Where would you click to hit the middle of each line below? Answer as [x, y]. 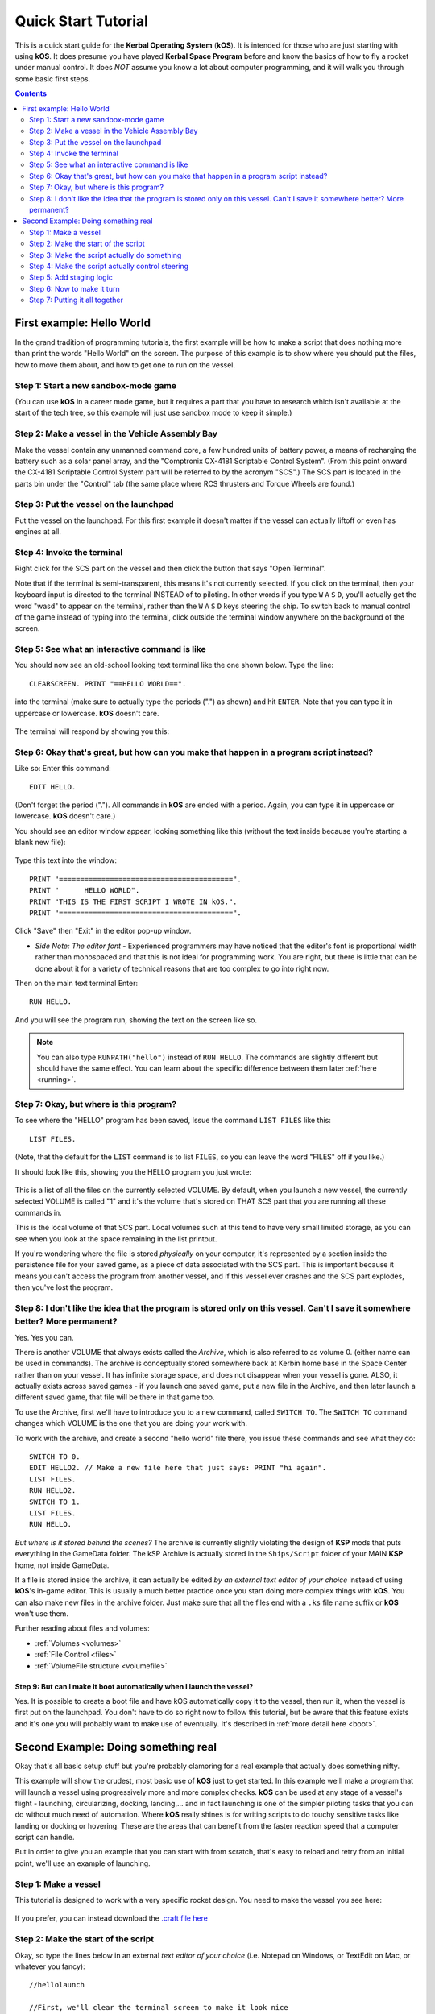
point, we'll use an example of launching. [83, 1863]
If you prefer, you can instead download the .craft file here [112, 1918]
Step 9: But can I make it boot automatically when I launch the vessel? [134, 1686]
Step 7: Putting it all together [77, 300]
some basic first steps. [53, 79]
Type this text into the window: [66, 860]
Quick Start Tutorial [82, 21]
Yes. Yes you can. [44, 1337]
